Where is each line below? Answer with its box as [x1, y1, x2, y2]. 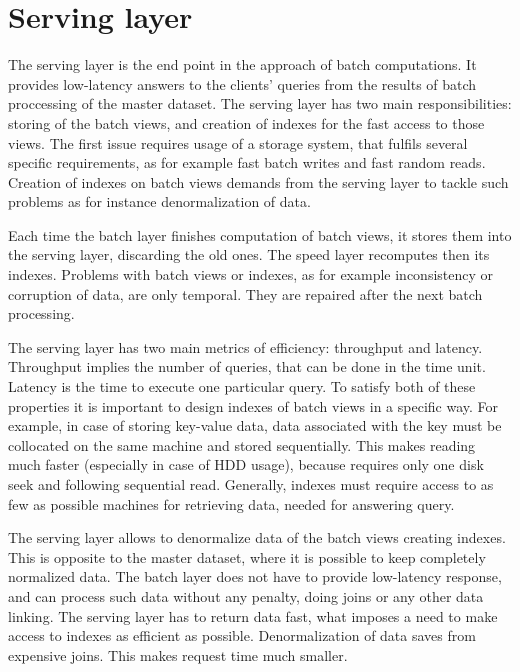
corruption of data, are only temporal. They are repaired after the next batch [8, 283, 483, 304]
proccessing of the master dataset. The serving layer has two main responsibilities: [8, 93, 512, 114]
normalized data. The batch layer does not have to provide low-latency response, [8, 566, 502, 587]
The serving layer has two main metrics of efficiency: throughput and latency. [8, 336, 483, 357]
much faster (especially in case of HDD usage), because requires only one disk [8, 454, 484, 475]
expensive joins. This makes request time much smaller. [8, 644, 348, 665]
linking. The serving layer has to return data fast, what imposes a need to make [8, 605, 498, 626]
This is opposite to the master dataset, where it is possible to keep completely [8, 546, 486, 567]
